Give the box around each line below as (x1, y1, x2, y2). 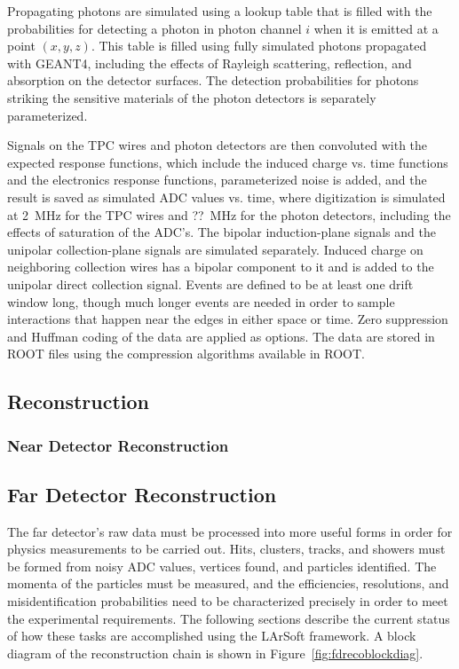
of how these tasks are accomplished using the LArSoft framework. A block (7, 626, 416, 645)
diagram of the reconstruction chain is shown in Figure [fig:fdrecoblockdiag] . (7, 643, 423, 662)
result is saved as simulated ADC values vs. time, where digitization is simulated (7, 187, 446, 206)
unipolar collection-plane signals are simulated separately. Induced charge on (7, 240, 423, 258)
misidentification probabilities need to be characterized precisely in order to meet (7, 592, 448, 610)
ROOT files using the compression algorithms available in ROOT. (7, 344, 365, 363)
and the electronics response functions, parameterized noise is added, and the (7, 170, 427, 189)
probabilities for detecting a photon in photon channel (7, 19, 302, 37)
